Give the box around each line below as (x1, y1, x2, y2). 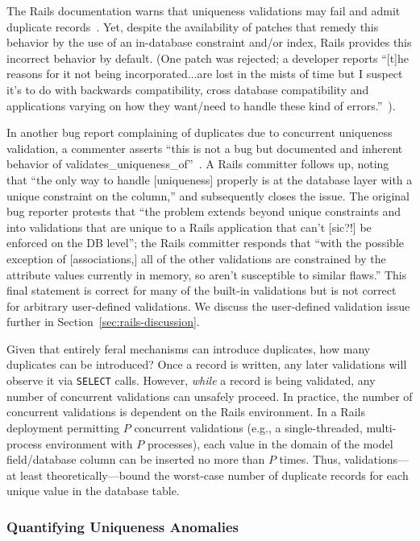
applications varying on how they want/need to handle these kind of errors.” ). (6, 97, 396, 114)
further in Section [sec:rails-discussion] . (6, 313, 200, 330)
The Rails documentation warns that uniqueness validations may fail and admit (6, 2, 401, 19)
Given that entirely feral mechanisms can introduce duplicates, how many (6, 340, 371, 357)
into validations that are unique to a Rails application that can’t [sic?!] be (6, 218, 372, 235)
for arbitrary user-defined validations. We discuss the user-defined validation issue (6, 297, 410, 314)
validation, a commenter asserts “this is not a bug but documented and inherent (6, 139, 403, 156)
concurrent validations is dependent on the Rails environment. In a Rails (6, 403, 365, 420)
